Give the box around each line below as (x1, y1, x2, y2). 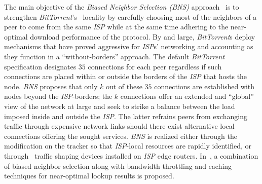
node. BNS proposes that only (4, 81, 98, 91)
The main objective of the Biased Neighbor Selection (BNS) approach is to (4, 2, 239, 12)
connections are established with (154, 81, 255, 91)
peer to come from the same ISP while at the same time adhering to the (4, 21, 229, 32)
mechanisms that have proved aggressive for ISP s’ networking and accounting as (4, 41, 253, 52)
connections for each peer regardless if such (88, 61, 222, 71)
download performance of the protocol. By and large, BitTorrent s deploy (30, 31, 255, 42)
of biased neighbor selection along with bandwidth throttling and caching (4, 160, 232, 171)
